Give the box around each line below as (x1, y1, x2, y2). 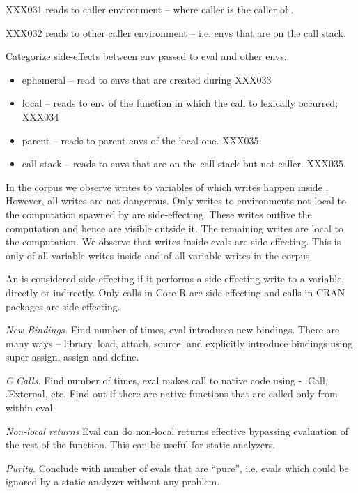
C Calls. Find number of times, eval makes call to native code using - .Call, (6, 372, 328, 387)
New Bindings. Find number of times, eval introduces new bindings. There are (6, 322, 340, 337)
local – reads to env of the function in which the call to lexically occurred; (22, 96, 338, 110)
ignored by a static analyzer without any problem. (6, 474, 220, 489)
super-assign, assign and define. (6, 349, 139, 364)
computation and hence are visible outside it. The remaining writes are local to (6, 220, 343, 235)
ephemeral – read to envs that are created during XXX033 (22, 72, 272, 86)
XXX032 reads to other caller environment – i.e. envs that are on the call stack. (6, 25, 346, 40)
